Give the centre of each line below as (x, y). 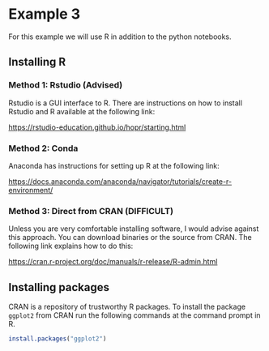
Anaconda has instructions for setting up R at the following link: (114, 165)
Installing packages (59, 287)
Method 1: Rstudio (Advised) (66, 85)
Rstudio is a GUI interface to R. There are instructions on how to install (126, 103)
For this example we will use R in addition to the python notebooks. (120, 36)
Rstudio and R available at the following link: (82, 111)
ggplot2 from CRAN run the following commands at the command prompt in (134, 315)
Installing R (37, 62)
